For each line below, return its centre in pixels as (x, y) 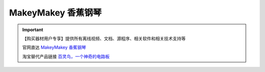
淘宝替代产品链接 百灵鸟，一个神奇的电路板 (66, 56)
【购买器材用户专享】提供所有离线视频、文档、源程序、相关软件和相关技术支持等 (104, 38)
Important (33, 30)
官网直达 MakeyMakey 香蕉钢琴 (54, 47)
